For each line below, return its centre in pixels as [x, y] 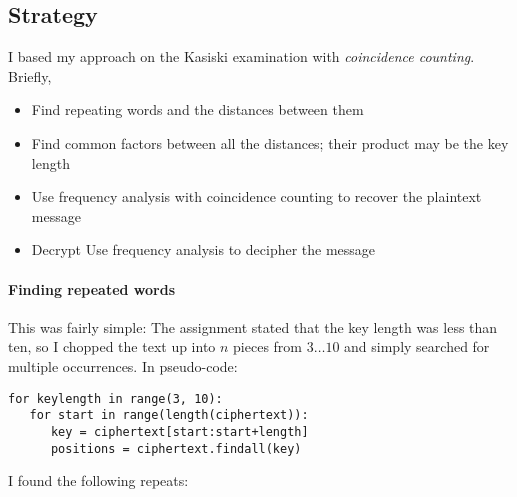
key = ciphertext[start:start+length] [179, 431]
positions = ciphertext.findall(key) [176, 448]
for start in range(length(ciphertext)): [169, 415]
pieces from [268, 346]
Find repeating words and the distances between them [197, 109]
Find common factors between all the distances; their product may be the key [270, 142]
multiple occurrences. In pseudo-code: [123, 365]
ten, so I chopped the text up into [112, 346]
